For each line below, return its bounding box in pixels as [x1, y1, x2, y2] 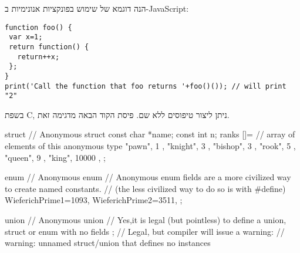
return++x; [17, 52, 60, 61]
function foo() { [5, 23, 72, 32]
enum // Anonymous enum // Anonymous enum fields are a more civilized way [5, 171, 291, 183]
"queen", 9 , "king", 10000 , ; [5, 151, 106, 163]
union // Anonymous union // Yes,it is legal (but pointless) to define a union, [5, 214, 286, 225]
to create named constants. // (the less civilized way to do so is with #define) [5, 182, 286, 194]
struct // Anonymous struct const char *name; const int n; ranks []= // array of [5, 128, 295, 140]
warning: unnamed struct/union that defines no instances [5, 237, 211, 249]
